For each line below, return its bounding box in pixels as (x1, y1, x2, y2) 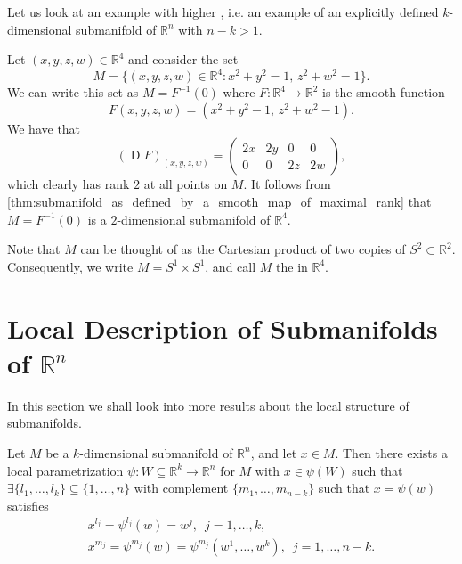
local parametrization (7, 461, 124, 479)
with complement (134, 478, 229, 497)
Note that (7, 240, 61, 258)
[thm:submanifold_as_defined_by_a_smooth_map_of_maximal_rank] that (7, 192, 432, 211)
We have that (7, 119, 81, 137)
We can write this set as (7, 83, 139, 102)
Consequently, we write (7, 257, 134, 275)
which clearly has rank (7, 175, 130, 193)
